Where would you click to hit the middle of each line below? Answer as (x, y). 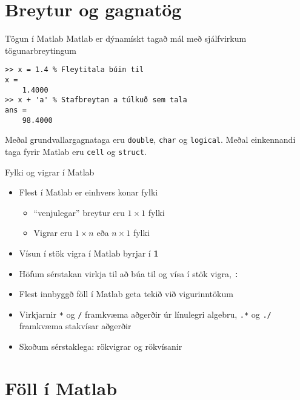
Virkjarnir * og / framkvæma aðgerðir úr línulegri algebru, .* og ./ (145, 314)
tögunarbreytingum (41, 50)
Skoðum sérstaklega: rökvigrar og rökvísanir (101, 346)
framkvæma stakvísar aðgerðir (75, 326)
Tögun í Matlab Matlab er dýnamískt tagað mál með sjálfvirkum (126, 38)
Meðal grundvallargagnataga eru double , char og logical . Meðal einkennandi (150, 139)
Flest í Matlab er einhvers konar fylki (88, 192)
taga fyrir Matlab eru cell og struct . (76, 151)
